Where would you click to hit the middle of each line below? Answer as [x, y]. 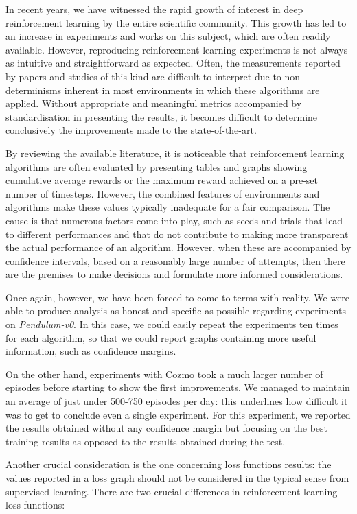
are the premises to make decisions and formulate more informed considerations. [174, 274]
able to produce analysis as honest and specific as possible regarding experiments [176, 311]
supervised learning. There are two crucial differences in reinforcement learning [172, 491]
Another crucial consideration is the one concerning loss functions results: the [169, 464]
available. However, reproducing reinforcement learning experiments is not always [177, 49]
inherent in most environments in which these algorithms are [192, 90]
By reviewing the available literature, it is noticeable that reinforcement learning [175, 153]
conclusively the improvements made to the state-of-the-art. [131, 130]
